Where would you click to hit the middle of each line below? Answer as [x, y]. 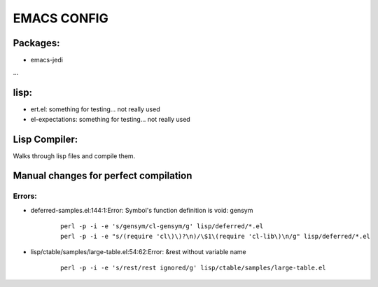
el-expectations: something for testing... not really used [110, 119]
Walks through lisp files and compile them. [74, 156]
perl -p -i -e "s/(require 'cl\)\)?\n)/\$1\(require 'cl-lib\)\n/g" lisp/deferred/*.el [216, 236]
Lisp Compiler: [45, 139]
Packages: [36, 43]
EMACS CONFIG [61, 18]
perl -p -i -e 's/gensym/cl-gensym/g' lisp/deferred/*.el [162, 226]
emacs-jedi [47, 60]
